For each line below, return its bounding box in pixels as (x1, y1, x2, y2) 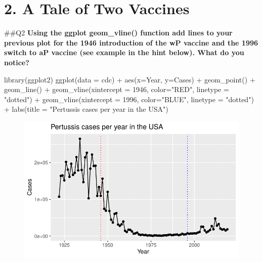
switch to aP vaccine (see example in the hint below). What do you (4, 47, 244, 58)
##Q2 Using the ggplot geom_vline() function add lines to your (4, 27, 233, 38)
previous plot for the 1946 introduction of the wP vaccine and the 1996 (4, 37, 258, 48)
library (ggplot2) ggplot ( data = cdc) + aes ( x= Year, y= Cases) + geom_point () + (4, 74, 255, 84)
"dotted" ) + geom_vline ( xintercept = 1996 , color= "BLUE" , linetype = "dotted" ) (4, 94, 254, 104)
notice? (4, 57, 29, 67)
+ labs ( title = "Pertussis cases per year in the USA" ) (4, 104, 168, 114)
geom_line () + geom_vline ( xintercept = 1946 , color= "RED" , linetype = (4, 84, 229, 95)
